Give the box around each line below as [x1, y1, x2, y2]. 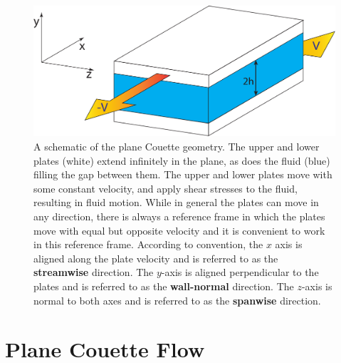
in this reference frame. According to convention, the [33, 237, 263, 252]
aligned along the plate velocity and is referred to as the [33, 250, 278, 265]
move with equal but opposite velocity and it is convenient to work [33, 223, 325, 237]
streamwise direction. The [33, 265, 154, 280]
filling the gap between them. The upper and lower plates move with [33, 167, 332, 182]
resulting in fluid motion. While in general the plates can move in [33, 195, 319, 210]
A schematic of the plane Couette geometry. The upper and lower [33, 139, 320, 154]
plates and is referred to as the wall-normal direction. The [33, 278, 294, 293]
